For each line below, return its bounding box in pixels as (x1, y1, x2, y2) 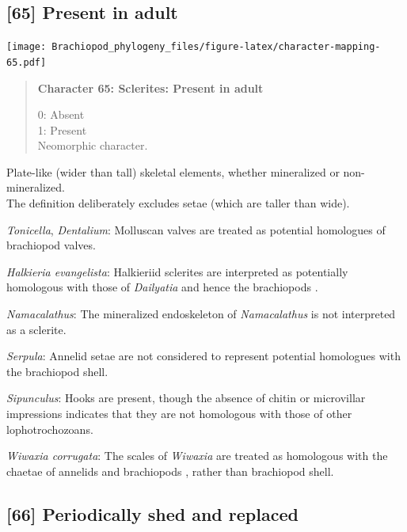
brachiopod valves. (6, 237, 96, 253)
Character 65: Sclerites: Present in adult (37, 79, 264, 96)
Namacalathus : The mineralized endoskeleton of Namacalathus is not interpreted (6, 306, 396, 322)
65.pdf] (6, 56, 47, 68)
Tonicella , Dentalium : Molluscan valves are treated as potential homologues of (6, 221, 386, 237)
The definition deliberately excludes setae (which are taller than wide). (6, 195, 350, 211)
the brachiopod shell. (6, 363, 108, 379)
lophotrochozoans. (6, 420, 93, 437)
